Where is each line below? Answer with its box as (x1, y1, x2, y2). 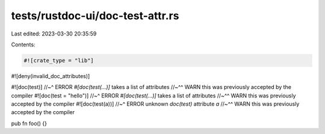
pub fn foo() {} (11, 120, 48, 127)
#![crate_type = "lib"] (23, 57, 94, 64)
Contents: (11, 41, 36, 48)
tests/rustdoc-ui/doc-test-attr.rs (11, 9, 179, 22)
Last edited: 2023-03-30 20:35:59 (11, 30, 97, 37)
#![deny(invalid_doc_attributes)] (11, 72, 90, 79)
